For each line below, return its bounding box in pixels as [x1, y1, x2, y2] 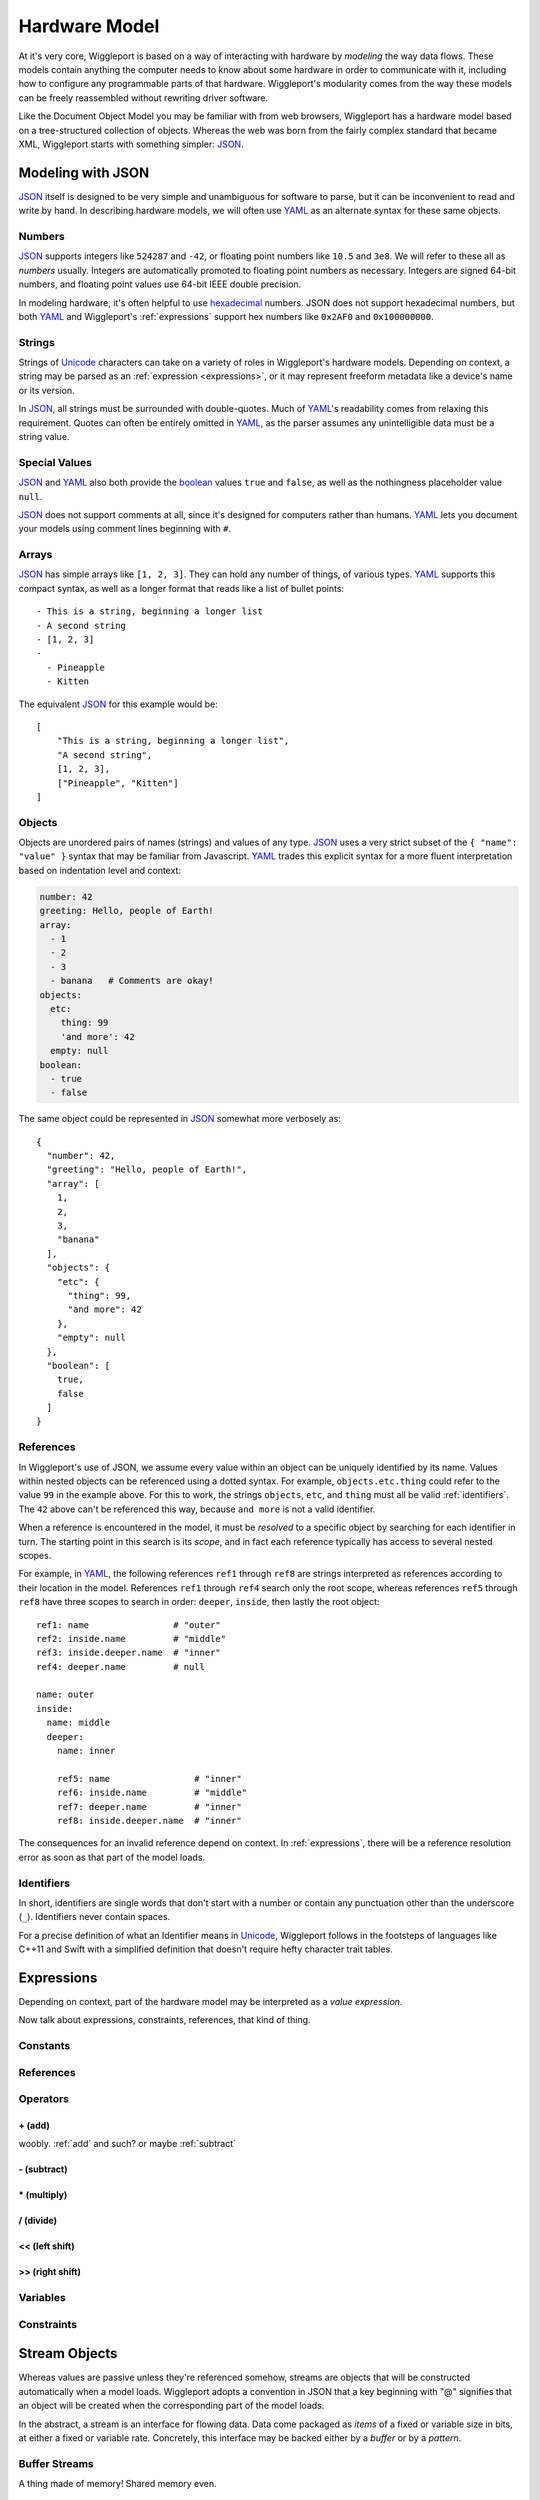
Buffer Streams [18, 2456, 94, 2470]
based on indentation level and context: [18, 864, 182, 876]
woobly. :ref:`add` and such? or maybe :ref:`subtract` [18, 2138, 237, 2150]
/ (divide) [18, 2215, 58, 2227]
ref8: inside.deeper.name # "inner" [56, 1815, 242, 1826]
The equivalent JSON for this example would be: [18, 698, 219, 710]
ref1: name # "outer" [36, 1619, 222, 1630]
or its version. [18, 384, 75, 396]
